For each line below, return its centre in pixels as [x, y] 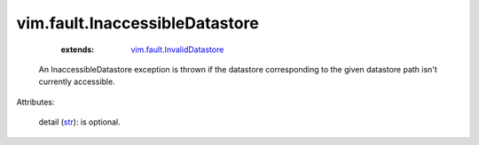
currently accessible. [77, 82]
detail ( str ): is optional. [80, 122]
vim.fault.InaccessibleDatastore [137, 23]
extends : [78, 50]
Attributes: [35, 102]
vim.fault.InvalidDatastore [177, 50]
